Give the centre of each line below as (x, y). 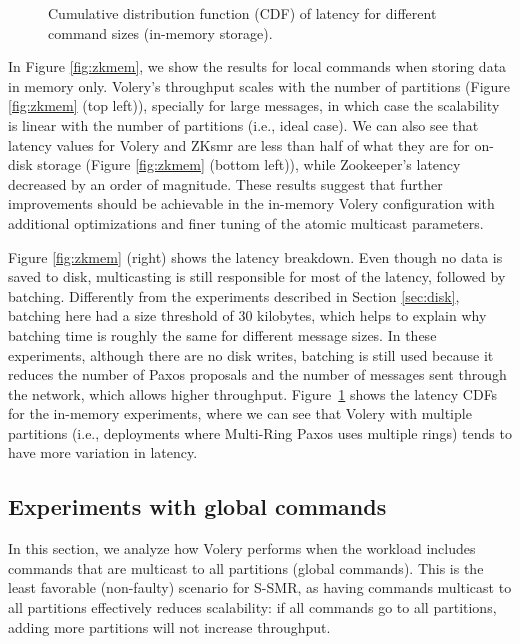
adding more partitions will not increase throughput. (169, 626)
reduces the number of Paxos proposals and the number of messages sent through (257, 374)
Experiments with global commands (197, 506)
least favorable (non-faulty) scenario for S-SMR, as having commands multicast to (260, 587)
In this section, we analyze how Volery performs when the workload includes (242, 548)
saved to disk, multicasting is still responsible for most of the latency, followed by (257, 276)
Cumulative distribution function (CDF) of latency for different (242, 13)
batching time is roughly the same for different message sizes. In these (222, 334)
